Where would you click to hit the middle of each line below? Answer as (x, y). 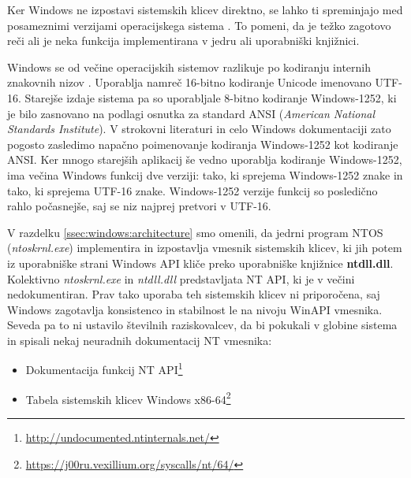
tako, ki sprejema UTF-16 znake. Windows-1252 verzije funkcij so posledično (192, 190)
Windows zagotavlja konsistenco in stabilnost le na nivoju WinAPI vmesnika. (195, 309)
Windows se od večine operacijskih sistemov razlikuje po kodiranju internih (189, 67)
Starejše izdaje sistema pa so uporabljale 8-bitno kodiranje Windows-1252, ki (211, 97)
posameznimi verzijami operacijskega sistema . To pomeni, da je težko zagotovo (199, 25)
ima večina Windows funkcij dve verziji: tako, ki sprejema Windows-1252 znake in (205, 174)
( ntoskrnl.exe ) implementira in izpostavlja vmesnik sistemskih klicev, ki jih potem (205, 248)
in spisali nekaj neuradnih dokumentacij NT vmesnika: (140, 340)
